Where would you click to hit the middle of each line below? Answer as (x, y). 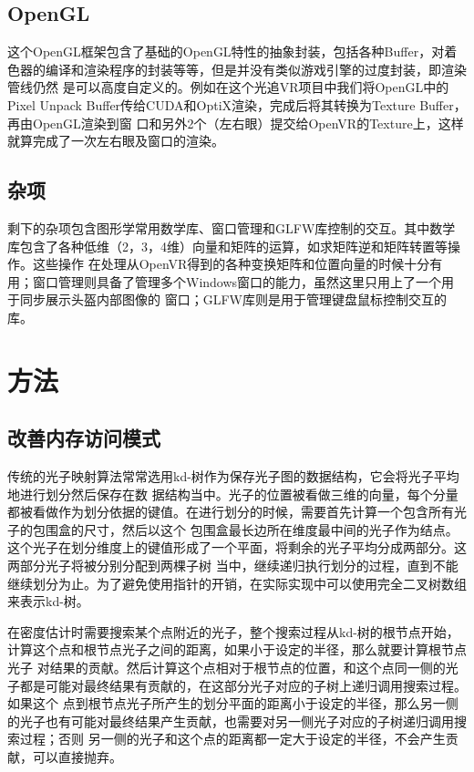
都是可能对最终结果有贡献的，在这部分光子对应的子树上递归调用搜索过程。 (243, 685)
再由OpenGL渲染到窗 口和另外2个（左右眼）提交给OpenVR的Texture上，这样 (236, 123)
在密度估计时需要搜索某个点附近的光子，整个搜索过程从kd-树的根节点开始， (233, 631)
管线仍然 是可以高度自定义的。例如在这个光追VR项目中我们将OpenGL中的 (228, 87)
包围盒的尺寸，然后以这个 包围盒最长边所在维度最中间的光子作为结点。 (245, 529)
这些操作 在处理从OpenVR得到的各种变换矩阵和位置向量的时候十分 (231, 264)
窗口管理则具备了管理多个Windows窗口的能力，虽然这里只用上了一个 (237, 281)
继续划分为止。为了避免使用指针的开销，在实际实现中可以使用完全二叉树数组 (237, 583)
